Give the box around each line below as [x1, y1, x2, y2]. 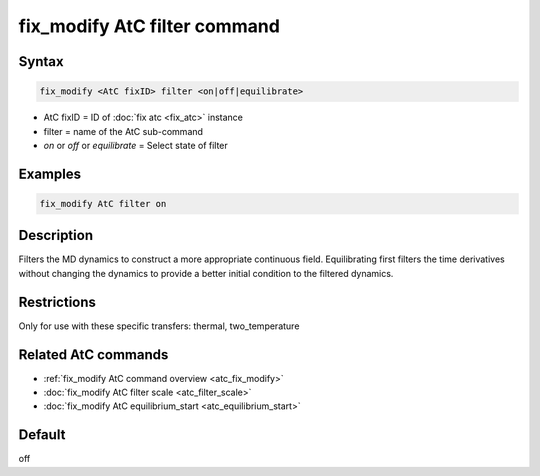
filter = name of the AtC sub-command [43, 125, 204, 137]
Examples [18, 165, 82, 182]
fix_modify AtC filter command [18, 15, 280, 37]
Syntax [18, 53, 64, 70]
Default [18, 426, 66, 444]
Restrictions [18, 293, 97, 310]
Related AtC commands [18, 346, 169, 363]
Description [18, 227, 94, 244]
